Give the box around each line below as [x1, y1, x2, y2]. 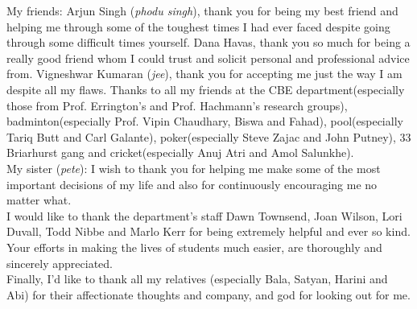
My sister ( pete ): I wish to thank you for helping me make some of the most [6, 159, 381, 176]
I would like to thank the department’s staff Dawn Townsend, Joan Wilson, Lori [6, 207, 403, 224]
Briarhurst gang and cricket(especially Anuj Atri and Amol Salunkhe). [6, 144, 354, 161]
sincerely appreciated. [6, 254, 113, 271]
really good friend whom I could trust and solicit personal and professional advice [6, 49, 410, 66]
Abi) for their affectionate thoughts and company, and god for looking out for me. [6, 286, 411, 303]
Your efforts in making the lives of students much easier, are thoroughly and [6, 238, 382, 255]
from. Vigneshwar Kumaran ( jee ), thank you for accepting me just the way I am [6, 65, 403, 82]
